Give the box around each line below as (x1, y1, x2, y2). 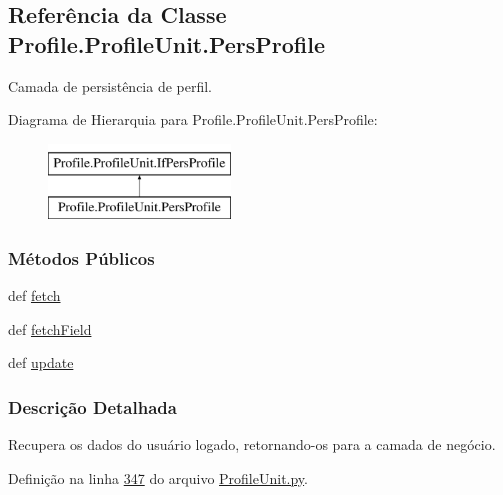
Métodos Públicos (8, 245, 155, 270)
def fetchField (8, 318, 92, 339)
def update (8, 352, 74, 373)
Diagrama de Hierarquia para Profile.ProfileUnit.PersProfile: (8, 109, 378, 130)
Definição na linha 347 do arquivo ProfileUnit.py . (8, 467, 309, 488)
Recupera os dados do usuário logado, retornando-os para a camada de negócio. (8, 434, 496, 455)
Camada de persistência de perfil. (8, 75, 213, 96)
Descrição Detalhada (8, 394, 177, 419)
